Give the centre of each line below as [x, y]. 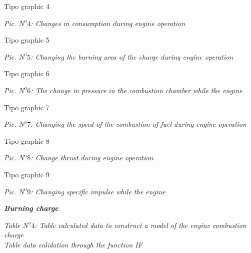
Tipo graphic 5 [27, 40]
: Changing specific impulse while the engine [98, 191]
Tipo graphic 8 [27, 141]
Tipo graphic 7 [27, 107]
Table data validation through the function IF [73, 244]
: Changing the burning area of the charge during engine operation [132, 56]
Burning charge [31, 208]
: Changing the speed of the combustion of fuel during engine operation [138, 124]
